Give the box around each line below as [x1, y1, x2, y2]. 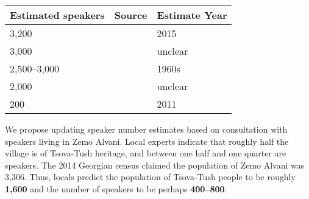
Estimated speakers [10, 8, 105, 22]
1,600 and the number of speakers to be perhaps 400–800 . [5, 182, 227, 195]
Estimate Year [157, 8, 227, 22]
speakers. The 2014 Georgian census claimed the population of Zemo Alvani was [5, 158, 305, 171]
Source [114, 8, 147, 22]
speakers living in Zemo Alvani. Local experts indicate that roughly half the [5, 134, 289, 147]
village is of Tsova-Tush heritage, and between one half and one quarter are [5, 147, 286, 159]
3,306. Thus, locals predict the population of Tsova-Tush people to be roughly [5, 170, 296, 183]
